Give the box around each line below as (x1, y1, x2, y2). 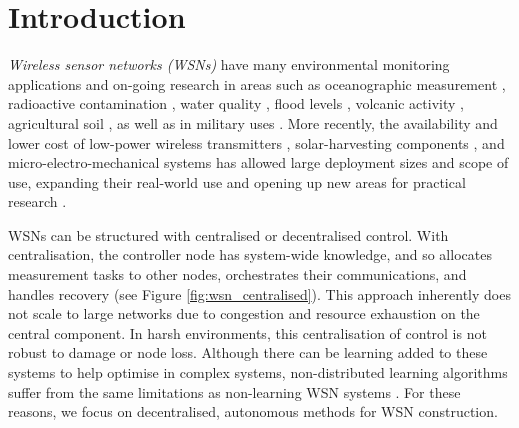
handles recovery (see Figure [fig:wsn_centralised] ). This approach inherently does (8, 283, 511, 304)
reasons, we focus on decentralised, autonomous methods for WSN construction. (8, 401, 498, 422)
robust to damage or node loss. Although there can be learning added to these (8, 342, 488, 363)
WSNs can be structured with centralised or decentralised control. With (8, 224, 449, 245)
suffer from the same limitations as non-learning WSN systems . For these (8, 381, 461, 402)
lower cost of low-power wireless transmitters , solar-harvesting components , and (8, 132, 505, 153)
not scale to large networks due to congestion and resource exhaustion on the (8, 303, 480, 324)
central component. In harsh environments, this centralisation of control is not (8, 322, 487, 343)
